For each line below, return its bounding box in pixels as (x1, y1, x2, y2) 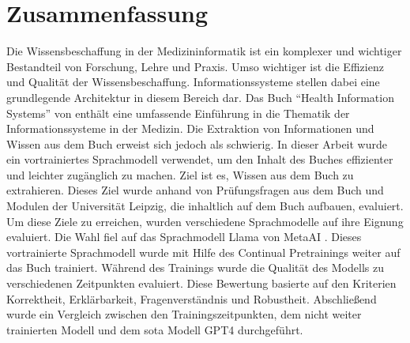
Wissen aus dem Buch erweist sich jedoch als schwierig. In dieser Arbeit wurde (6, 135, 387, 152)
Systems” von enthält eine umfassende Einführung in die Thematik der (6, 104, 350, 121)
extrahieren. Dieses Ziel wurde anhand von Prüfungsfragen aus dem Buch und (6, 182, 384, 198)
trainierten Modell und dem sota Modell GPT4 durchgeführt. (6, 321, 303, 337)
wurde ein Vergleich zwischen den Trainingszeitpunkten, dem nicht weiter (6, 306, 362, 322)
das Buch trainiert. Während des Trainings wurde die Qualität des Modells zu (6, 259, 384, 276)
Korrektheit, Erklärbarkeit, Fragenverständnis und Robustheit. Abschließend (6, 290, 377, 307)
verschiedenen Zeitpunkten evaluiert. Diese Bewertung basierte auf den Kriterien (6, 275, 397, 292)
